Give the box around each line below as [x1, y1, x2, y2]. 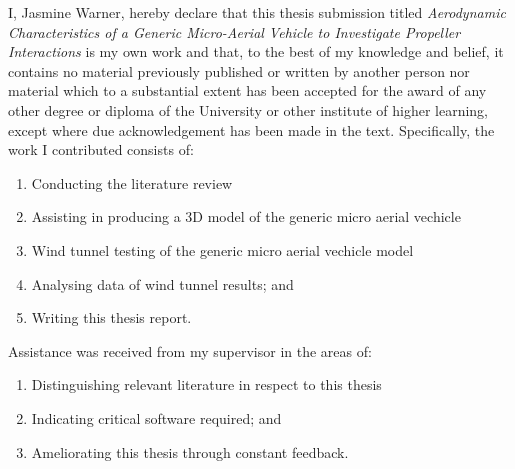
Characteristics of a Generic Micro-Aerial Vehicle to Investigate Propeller [8, 21, 461, 42]
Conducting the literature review [31, 172, 233, 193]
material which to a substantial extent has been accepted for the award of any [8, 80, 487, 101]
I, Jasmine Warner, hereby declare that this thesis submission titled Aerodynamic [8, 2, 506, 22]
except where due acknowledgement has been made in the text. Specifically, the [8, 119, 495, 140]
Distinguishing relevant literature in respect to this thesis [31, 374, 382, 395]
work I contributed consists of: [8, 139, 194, 160]
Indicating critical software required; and [31, 407, 282, 428]
